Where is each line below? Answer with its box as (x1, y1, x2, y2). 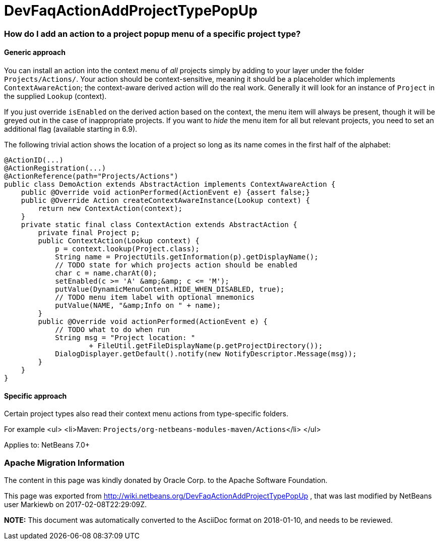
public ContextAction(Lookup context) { (38, 236, 200, 245)
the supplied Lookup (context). (4, 91, 107, 100)
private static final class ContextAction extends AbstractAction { (21, 220, 297, 229)
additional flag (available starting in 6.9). (4, 124, 138, 133)
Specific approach (4, 391, 67, 400)
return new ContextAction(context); (38, 204, 183, 212)
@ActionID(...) (4, 155, 64, 164)
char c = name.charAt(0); (55, 268, 157, 277)
